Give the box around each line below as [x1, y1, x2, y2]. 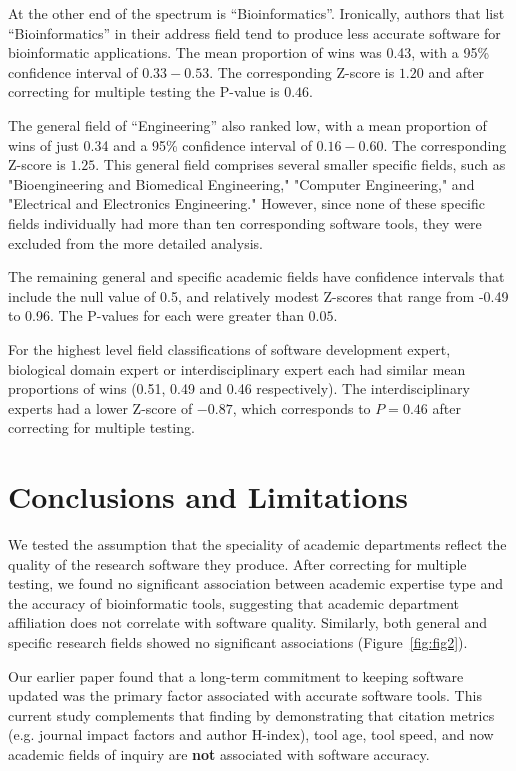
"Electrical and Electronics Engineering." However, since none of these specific [8, 193, 485, 214]
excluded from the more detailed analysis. [8, 232, 263, 253]
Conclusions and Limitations [8, 476, 409, 517]
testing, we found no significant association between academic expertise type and [8, 573, 504, 594]
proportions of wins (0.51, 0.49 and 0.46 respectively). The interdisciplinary [8, 378, 470, 399]
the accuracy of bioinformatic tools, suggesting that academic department [8, 592, 460, 613]
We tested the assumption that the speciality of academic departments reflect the [8, 534, 507, 554]
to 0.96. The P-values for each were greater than [8, 305, 304, 326]
